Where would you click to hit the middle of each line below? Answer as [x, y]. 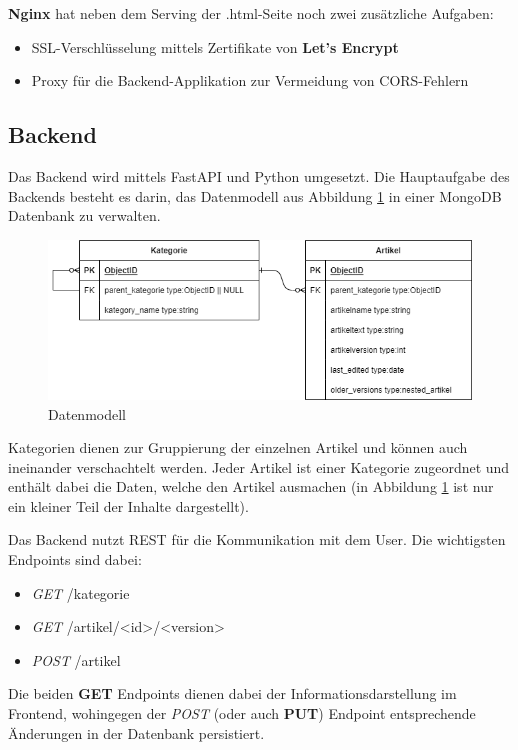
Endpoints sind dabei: [75, 559]
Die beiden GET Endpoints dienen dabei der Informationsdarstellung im [232, 693]
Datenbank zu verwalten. [84, 215]
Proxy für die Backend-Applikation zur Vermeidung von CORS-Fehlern [250, 80]
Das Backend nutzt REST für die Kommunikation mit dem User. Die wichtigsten [257, 539]
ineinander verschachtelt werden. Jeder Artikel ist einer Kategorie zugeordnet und [259, 466]
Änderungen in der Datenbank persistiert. [136, 732]
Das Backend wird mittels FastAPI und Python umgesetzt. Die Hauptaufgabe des [259, 175]
